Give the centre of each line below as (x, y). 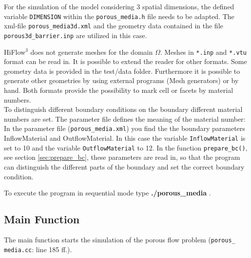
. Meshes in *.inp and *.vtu (203, 52)
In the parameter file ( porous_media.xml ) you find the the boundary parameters (125, 128)
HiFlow (15, 52)
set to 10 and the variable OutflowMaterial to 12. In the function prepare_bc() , (126, 147)
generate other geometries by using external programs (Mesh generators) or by (121, 80)
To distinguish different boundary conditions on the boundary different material (123, 109)
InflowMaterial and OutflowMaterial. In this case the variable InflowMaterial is (125, 138)
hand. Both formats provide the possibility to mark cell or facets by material (119, 90)
